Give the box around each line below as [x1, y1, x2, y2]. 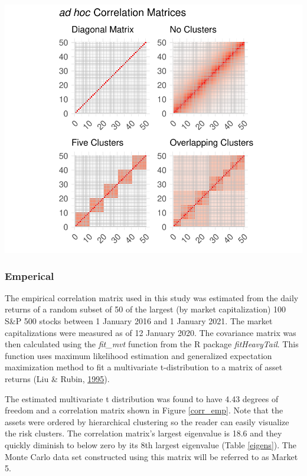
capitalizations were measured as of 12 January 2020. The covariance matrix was [5, 326, 296, 338]
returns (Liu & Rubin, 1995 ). [5, 372, 110, 384]
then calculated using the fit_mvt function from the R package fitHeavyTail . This [5, 338, 299, 350]
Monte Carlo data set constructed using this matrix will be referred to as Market [5, 450, 298, 462]
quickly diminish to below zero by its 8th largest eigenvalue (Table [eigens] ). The [5, 438, 296, 451]
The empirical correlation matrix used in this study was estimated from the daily [5, 291, 299, 304]
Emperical [5, 268, 54, 283]
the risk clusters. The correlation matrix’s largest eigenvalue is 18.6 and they [5, 427, 282, 439]
